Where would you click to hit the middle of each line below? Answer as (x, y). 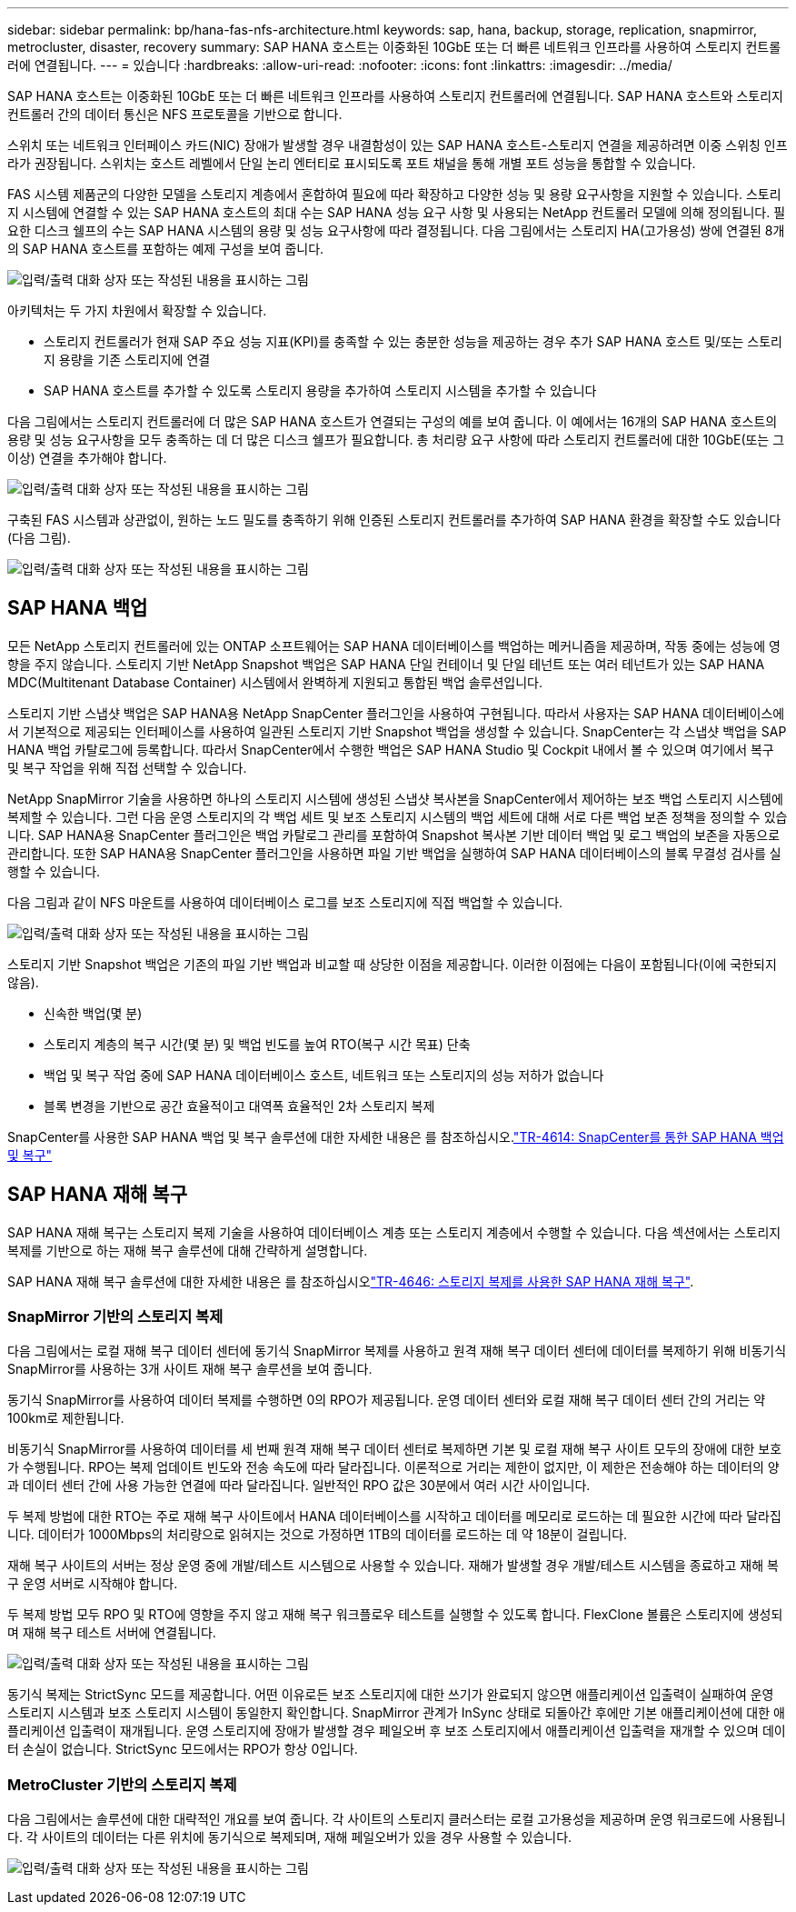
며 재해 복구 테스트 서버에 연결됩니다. (112, 1633)
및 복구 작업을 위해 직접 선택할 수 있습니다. (127, 767)
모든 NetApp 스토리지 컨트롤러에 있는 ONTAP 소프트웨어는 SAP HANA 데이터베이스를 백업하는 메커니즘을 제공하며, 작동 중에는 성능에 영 (394, 646)
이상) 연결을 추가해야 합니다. (87, 458)
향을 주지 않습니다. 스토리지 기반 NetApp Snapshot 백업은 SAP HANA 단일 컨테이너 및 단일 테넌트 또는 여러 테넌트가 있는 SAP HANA (386, 664)
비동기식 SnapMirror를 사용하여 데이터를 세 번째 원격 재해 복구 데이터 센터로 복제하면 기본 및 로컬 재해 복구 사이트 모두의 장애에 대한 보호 (395, 1449)
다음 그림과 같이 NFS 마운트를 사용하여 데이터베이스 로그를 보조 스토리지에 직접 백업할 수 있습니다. (285, 902)
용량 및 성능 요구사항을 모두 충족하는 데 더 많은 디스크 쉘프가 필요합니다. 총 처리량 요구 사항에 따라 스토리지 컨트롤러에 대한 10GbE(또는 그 (396, 440)
